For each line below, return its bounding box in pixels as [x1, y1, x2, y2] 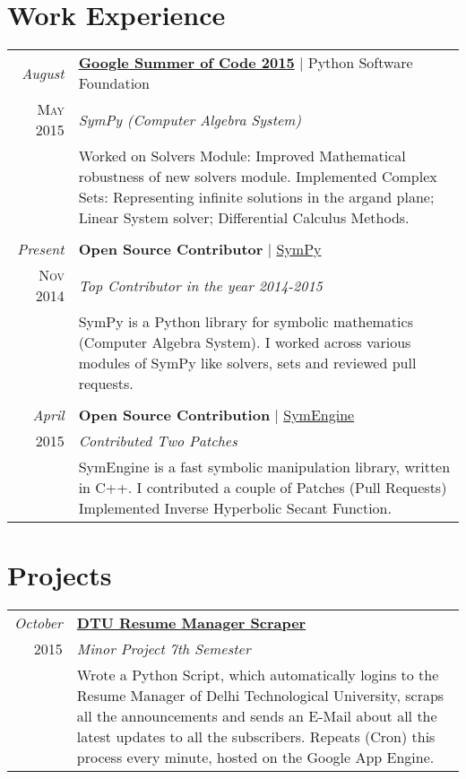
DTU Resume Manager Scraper [76, 612, 306, 634]
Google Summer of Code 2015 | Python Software [78, 52, 413, 74]
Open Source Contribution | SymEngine [78, 404, 355, 426]
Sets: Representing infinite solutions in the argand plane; [78, 186, 435, 208]
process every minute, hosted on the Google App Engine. [76, 747, 435, 768]
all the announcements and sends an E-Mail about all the [76, 705, 437, 727]
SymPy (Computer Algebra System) [78, 108, 301, 130]
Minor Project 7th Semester [76, 638, 251, 660]
